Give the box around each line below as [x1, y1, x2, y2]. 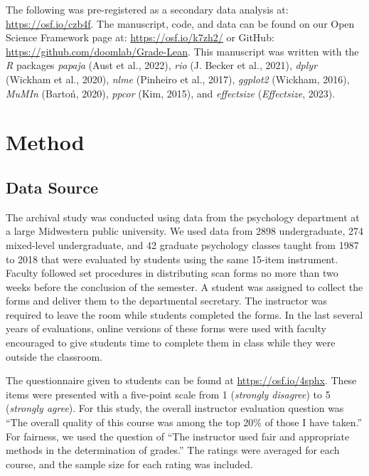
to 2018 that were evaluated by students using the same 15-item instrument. [6, 251, 338, 266]
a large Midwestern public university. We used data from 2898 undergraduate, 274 [6, 223, 363, 238]
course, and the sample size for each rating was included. [6, 456, 253, 471]
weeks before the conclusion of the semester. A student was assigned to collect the [6, 279, 363, 294]
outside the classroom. [6, 349, 102, 364]
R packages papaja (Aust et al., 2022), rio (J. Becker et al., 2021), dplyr [6, 58, 318, 73]
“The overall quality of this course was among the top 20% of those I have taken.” [6, 415, 363, 430]
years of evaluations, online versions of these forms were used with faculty [6, 321, 326, 336]
